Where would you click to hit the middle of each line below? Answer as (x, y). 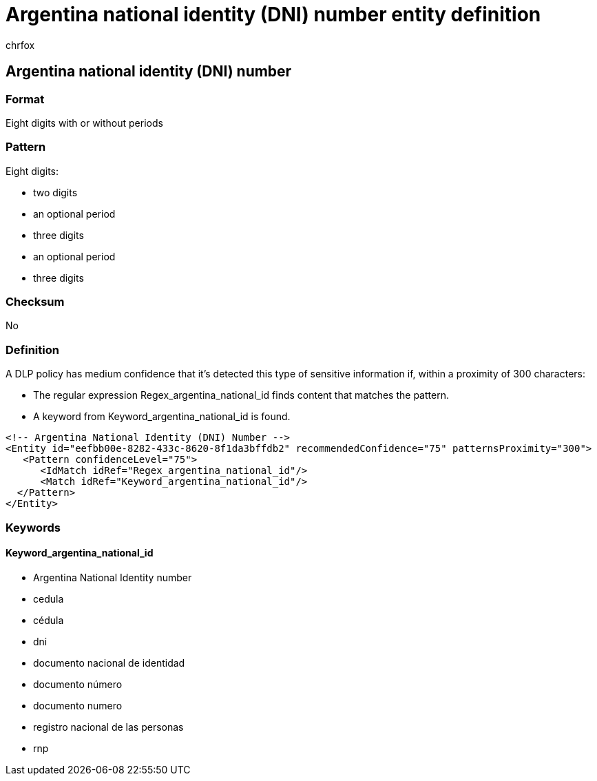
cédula (49, 620)
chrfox (20, 45)
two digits (55, 192)
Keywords (33, 527)
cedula (49, 598)
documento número (78, 684)
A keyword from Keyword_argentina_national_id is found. (162, 417)
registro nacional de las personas (108, 727)
